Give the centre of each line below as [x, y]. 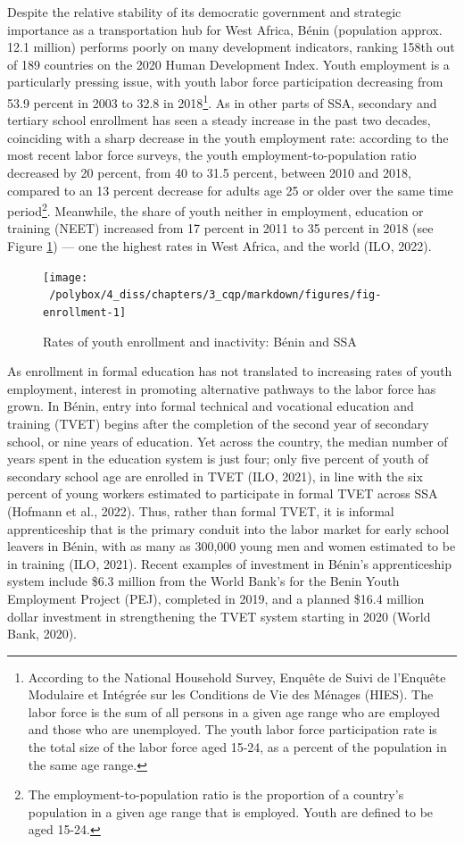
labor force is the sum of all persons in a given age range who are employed [234, 711]
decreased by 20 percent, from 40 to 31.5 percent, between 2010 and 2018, [209, 172]
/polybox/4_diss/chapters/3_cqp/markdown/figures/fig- [215, 295]
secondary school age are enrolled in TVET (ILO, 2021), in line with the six [215, 476]
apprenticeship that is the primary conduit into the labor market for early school [228, 528]
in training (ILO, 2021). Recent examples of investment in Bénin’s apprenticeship [229, 563]
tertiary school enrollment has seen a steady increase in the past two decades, [219, 120]
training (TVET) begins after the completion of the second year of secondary [218, 423]
